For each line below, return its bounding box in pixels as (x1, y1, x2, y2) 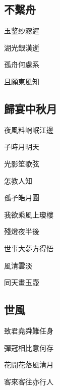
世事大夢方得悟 (4, 243, 53, 253)
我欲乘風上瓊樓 (4, 209, 53, 219)
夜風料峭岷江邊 (4, 124, 53, 135)
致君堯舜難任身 (4, 325, 53, 336)
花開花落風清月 (4, 359, 53, 370)
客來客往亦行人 (4, 376, 53, 386)
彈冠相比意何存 (4, 342, 53, 353)
